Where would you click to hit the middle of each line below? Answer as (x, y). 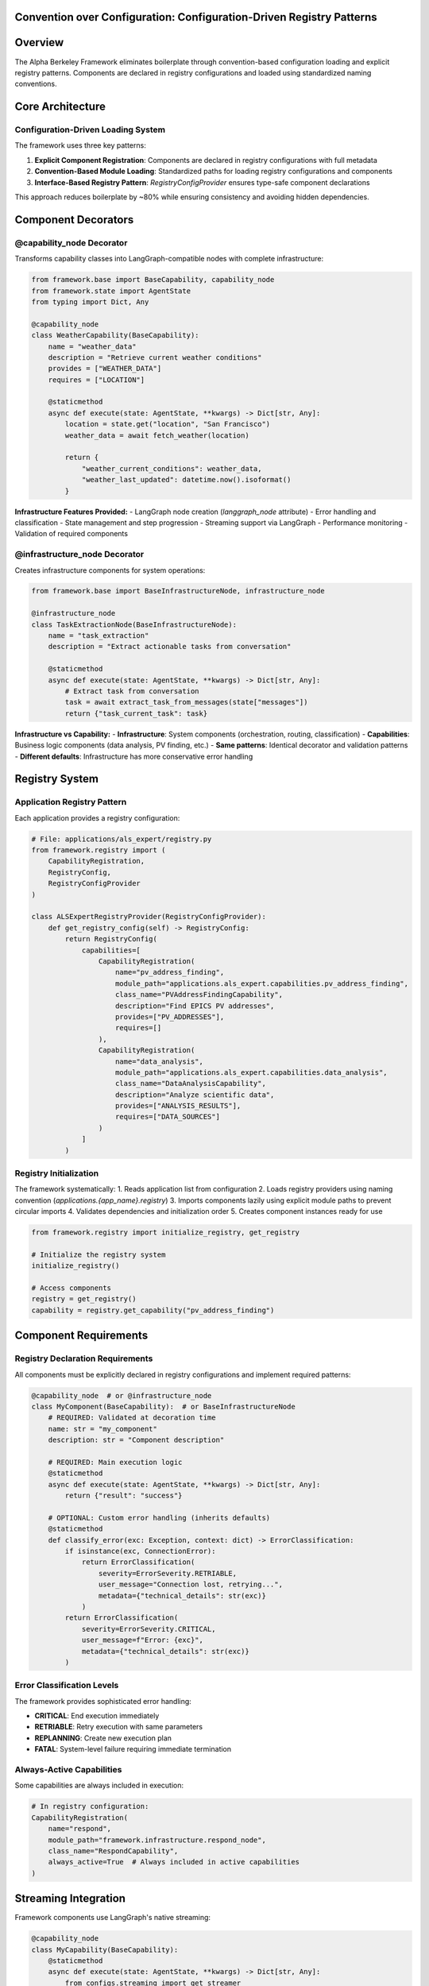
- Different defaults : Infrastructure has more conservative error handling (134, 756)
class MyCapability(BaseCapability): (105, 1949)
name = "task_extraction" (99, 636)
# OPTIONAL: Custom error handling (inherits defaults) (159, 1518)
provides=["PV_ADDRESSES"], (170, 1016)
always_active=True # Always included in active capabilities (174, 1862)
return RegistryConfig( (111, 939)
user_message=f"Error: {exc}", (143, 1640)
